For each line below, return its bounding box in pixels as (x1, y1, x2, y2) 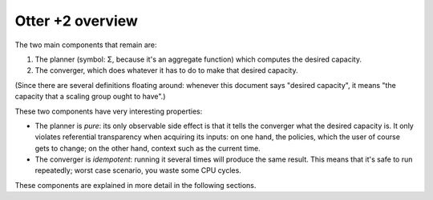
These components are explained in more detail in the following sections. (14, 180, 257, 190)
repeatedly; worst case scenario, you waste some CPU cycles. (34, 166, 242, 175)
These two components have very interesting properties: (14, 106, 203, 116)
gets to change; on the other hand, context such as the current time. (34, 143, 261, 153)
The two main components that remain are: (14, 40, 157, 50)
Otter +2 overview (14, 12, 138, 30)
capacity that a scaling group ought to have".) (14, 92, 166, 102)
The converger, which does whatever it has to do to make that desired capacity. (34, 66, 298, 75)
